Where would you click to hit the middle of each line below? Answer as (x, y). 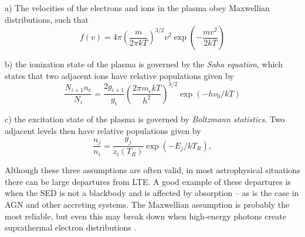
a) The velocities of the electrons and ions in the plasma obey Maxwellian (137, 8)
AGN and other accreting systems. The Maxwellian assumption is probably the (147, 205)
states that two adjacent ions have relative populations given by (119, 75)
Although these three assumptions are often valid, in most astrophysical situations (152, 170)
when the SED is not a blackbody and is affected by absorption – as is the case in (152, 193)
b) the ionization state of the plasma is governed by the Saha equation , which (144, 64)
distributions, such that (47, 19)
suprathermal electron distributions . (71, 227)
